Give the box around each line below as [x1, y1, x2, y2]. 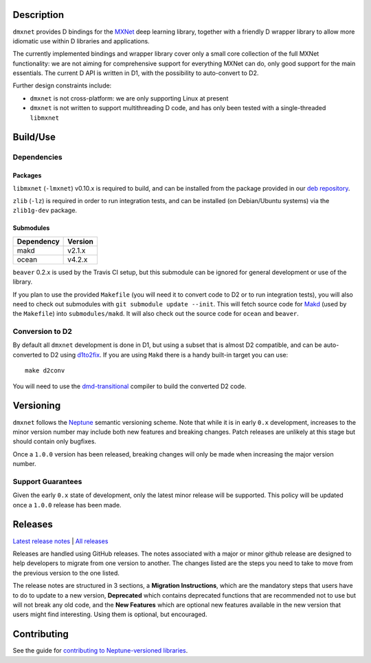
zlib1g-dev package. [12, 207, 78, 215]
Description [12, 9, 65, 21]
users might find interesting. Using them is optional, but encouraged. [12, 610, 207, 619]
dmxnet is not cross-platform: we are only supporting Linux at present [30, 94, 229, 103]
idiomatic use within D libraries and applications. [12, 36, 150, 45]
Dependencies [12, 152, 63, 162]
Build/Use [12, 131, 56, 143]
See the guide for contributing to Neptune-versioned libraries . [12, 646, 188, 655]
